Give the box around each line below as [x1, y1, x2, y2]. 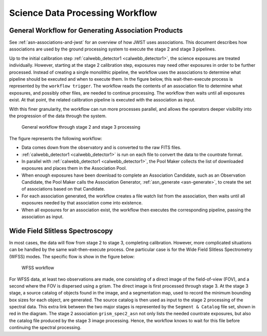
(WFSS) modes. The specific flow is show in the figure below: [9, 253, 135, 259]
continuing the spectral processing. [9, 325, 82, 331]
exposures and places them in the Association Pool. [21, 165, 127, 171]
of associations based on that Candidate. [21, 186, 105, 192]
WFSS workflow [21, 265, 54, 271]
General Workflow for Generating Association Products [9, 26, 183, 35]
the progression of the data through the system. [9, 113, 107, 119]
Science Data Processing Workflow [9, 7, 158, 18]
